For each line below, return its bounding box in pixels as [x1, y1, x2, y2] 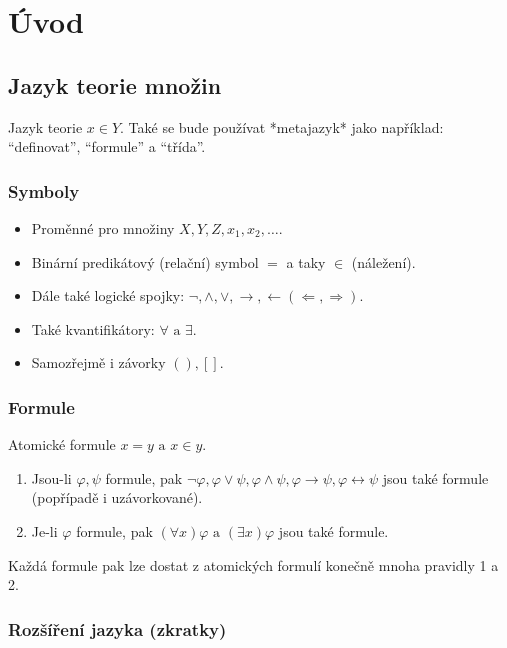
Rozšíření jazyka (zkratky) [8, 616, 227, 641]
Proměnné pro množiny [31, 217, 175, 238]
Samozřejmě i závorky [31, 352, 166, 373]
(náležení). [351, 251, 416, 272]
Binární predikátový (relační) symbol [31, 251, 259, 272]
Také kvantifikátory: [31, 318, 155, 339]
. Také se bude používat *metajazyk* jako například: [120, 116, 444, 137]
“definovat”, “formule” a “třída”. [8, 136, 206, 157]
